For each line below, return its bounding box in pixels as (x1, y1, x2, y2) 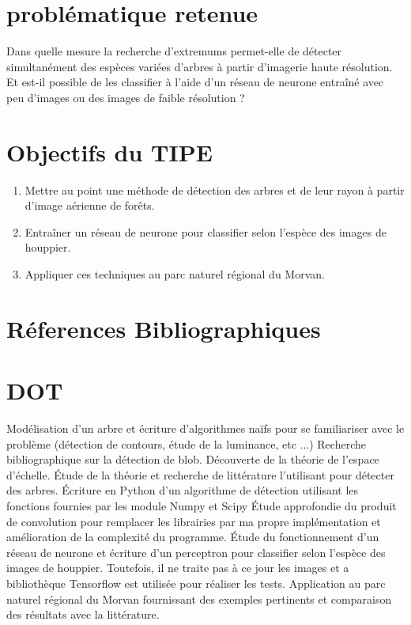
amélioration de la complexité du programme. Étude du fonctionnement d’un (6, 528, 379, 545)
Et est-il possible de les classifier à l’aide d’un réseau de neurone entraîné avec (6, 74, 384, 90)
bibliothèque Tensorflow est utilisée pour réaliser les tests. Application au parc (6, 575, 386, 592)
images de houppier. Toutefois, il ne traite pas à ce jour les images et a (6, 559, 349, 576)
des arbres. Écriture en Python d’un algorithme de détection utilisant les (6, 482, 359, 498)
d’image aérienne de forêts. (25, 197, 155, 214)
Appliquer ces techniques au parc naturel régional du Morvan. (25, 266, 325, 282)
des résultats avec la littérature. (6, 606, 160, 623)
